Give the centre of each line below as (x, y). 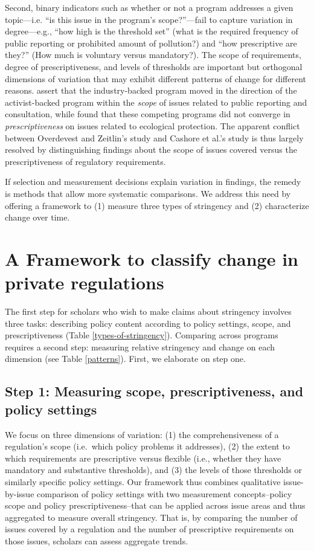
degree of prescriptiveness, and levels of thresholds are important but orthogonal (154, 66)
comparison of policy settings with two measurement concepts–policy (165, 493)
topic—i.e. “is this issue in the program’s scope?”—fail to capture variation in (149, 19)
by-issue (20, 493)
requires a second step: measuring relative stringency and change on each (140, 346)
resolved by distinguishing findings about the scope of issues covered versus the (151, 150)
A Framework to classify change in (152, 258)
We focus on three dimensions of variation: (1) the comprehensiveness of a (142, 434)
